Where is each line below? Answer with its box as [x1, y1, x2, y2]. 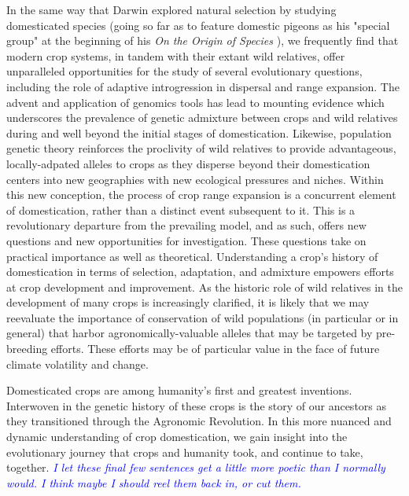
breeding [6, 340, 48, 357]
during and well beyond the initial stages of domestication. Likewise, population [6, 124, 392, 141]
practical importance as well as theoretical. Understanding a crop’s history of [6, 248, 378, 264]
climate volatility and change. [6, 355, 149, 372]
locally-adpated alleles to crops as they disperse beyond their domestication [6, 155, 370, 171]
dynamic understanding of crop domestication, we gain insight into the [6, 428, 348, 445]
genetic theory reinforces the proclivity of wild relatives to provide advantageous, [6, 140, 396, 156]
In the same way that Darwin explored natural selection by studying [6, 2, 337, 17]
